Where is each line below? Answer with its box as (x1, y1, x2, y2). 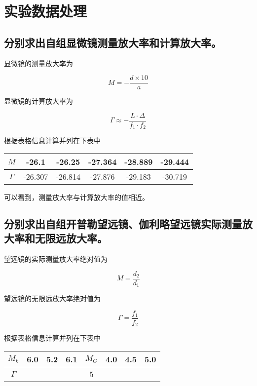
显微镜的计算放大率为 (4, 96, 73, 106)
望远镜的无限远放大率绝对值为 (4, 293, 101, 304)
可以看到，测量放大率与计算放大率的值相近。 (4, 192, 149, 202)
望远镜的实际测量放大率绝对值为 (4, 254, 108, 264)
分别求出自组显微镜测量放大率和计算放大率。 (4, 35, 221, 50)
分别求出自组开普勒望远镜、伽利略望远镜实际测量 (4, 216, 242, 231)
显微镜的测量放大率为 (4, 58, 73, 68)
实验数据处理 (4, 1, 87, 21)
